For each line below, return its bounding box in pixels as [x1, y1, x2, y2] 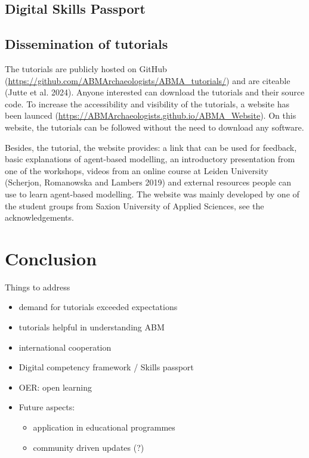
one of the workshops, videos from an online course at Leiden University [5, 164, 268, 177]
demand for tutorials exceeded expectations [18, 301, 178, 313]
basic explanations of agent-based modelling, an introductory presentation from [5, 153, 295, 165]
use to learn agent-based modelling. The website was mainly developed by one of [5, 187, 299, 200]
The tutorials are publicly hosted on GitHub [5, 62, 167, 75]
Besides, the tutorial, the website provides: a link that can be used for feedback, [5, 141, 297, 153]
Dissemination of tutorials [5, 35, 168, 53]
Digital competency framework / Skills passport [18, 361, 194, 373]
